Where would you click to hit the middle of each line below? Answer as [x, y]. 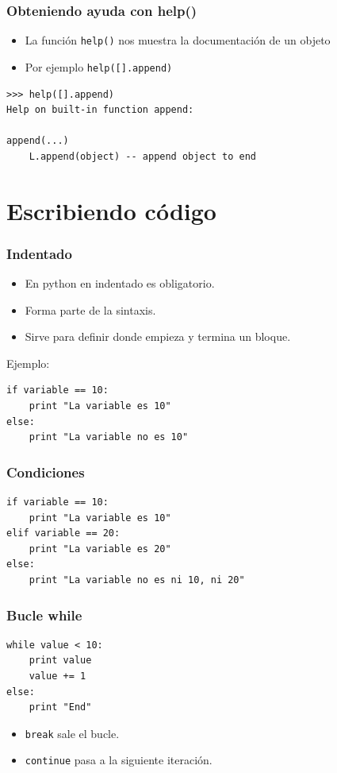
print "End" [60, 707]
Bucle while [44, 615]
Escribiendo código [111, 210]
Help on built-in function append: [100, 110]
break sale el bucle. [72, 733]
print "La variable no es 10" [109, 437]
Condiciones [46, 472]
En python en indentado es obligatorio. [120, 283]
